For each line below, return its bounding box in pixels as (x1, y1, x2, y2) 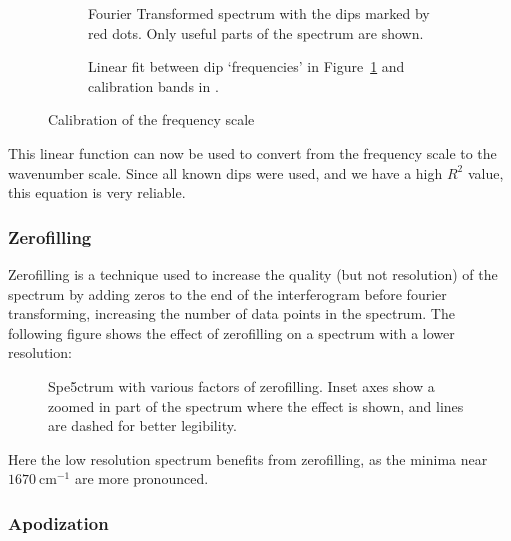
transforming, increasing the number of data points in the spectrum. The (8, 303, 455, 324)
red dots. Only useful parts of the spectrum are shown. (88, 22, 424, 43)
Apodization (8, 510, 109, 535)
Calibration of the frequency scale (48, 109, 255, 130)
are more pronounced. (74, 468, 209, 489)
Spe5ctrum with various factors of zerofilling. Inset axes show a (48, 375, 435, 396)
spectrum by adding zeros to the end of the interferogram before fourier (8, 283, 447, 304)
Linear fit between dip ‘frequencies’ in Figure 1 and (88, 56, 405, 77)
